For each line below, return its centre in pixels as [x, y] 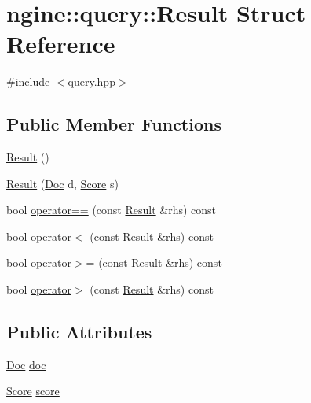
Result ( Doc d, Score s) [62, 183]
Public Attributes [79, 332]
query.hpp [91, 81]
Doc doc [26, 364]
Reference [61, 44]
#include [28, 81]
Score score [33, 391]
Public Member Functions [114, 124]
